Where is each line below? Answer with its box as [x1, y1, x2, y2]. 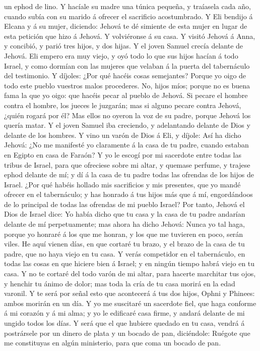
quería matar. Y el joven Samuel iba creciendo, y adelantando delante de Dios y [4, 120, 250, 130]
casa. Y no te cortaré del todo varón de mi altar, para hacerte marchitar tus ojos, [4, 268, 256, 279]
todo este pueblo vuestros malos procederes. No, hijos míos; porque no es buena [4, 80, 250, 90]
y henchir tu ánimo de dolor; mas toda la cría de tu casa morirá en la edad [4, 278, 235, 288]
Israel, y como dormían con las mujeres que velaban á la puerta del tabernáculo [4, 60, 250, 71]
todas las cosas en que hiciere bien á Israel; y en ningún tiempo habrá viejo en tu [4, 258, 255, 269]
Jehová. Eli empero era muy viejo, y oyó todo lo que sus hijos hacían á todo [4, 50, 238, 61]
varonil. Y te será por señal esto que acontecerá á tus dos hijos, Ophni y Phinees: [4, 288, 255, 298]
